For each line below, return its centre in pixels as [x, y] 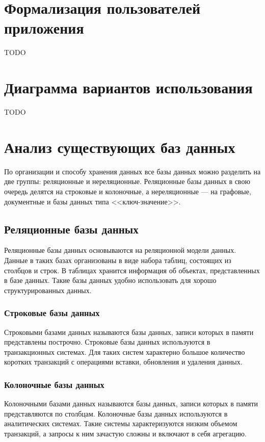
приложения [44, 28]
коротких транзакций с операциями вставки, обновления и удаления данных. [123, 362]
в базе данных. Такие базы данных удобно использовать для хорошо [110, 280]
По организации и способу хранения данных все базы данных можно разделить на [132, 171]
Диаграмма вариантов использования [128, 87]
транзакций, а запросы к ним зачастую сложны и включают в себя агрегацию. [125, 433]
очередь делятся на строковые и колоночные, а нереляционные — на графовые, [128, 191]
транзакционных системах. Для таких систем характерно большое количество [125, 352]
